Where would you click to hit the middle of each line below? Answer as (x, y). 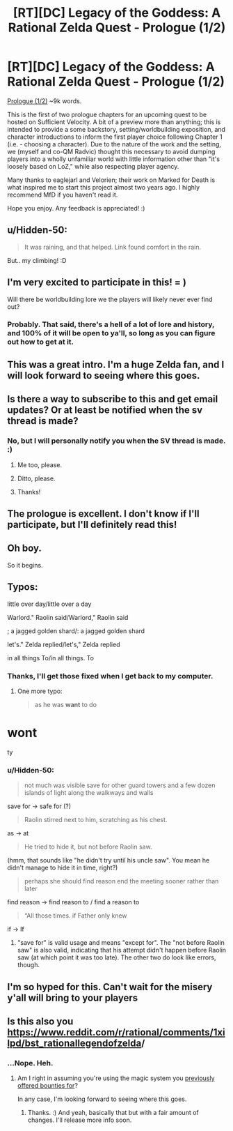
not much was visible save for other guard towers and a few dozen (120, 785)
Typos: (23, 587)
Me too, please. (40, 464)
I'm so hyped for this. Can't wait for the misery (110, 987)
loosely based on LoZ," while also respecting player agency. (93, 166)
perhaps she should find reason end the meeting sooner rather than (121, 881)
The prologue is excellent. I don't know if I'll (103, 514)
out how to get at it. (41, 342)
